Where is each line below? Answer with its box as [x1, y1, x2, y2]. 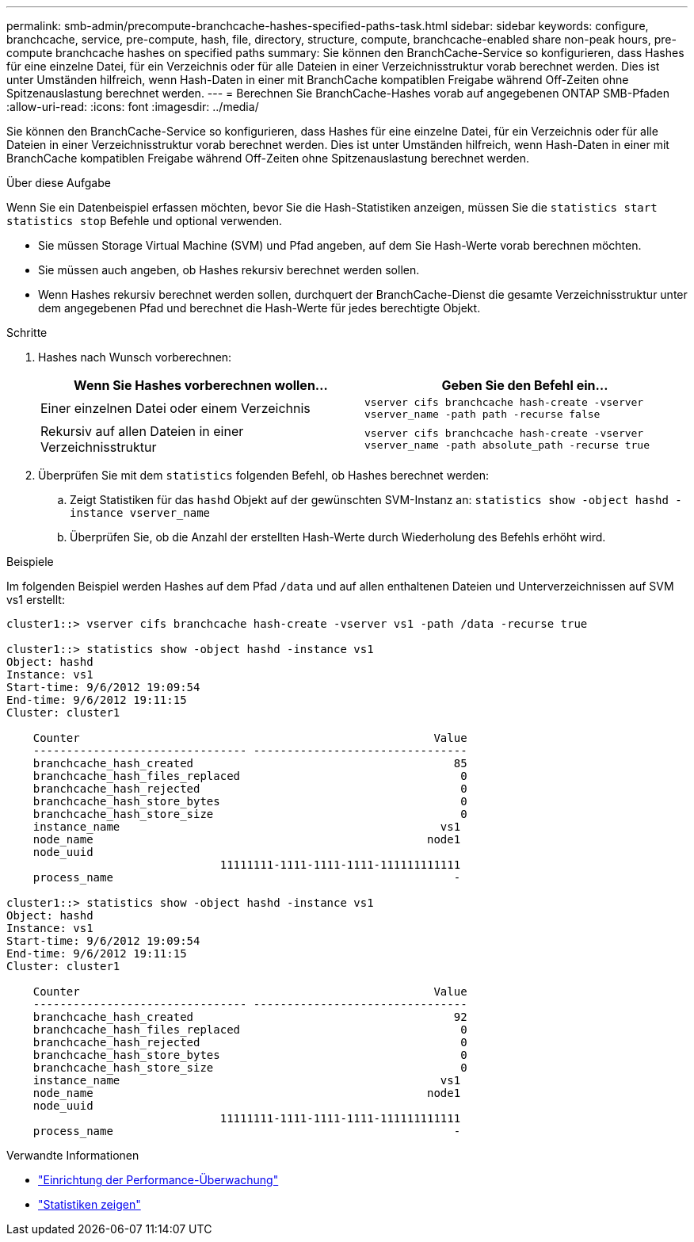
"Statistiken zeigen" [38, 1198, 141, 1211]
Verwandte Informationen [6, 1148, 139, 1162]
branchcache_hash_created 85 [32, 757, 467, 770]
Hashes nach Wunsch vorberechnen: [38, 350, 232, 364]
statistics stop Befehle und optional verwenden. [6, 214, 283, 227]
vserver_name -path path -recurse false [364, 408, 601, 420]
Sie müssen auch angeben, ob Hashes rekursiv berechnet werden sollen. [38, 263, 420, 277]
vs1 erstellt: [6, 593, 65, 606]
